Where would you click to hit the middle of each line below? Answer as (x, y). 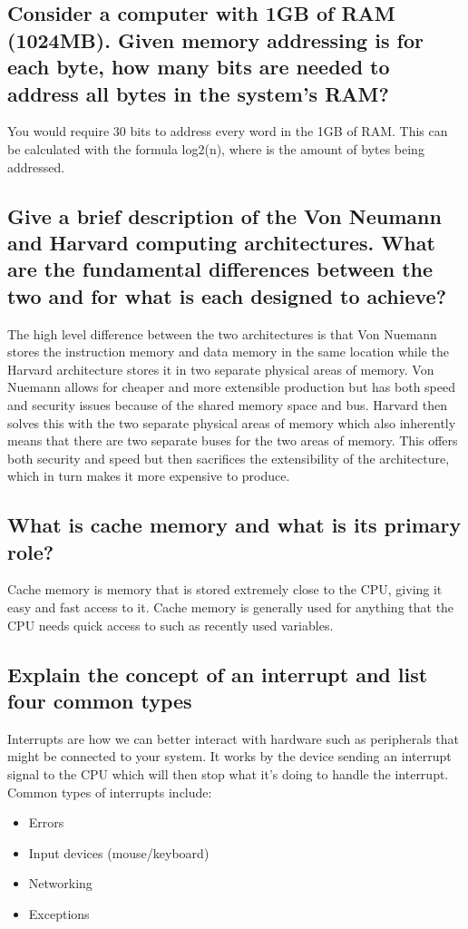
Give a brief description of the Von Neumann (224, 215)
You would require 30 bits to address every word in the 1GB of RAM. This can (228, 131)
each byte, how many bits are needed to (199, 67)
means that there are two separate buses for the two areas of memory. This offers (233, 440)
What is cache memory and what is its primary (234, 525)
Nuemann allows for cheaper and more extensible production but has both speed (231, 387)
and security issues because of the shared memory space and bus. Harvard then (227, 404)
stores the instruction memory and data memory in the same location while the (228, 352)
